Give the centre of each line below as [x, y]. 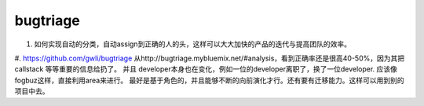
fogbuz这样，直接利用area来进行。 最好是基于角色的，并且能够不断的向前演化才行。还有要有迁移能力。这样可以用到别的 [209, 80]
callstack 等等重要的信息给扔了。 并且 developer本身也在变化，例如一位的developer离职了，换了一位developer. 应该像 [206, 69]
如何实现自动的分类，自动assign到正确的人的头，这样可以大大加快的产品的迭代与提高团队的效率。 [192, 44]
